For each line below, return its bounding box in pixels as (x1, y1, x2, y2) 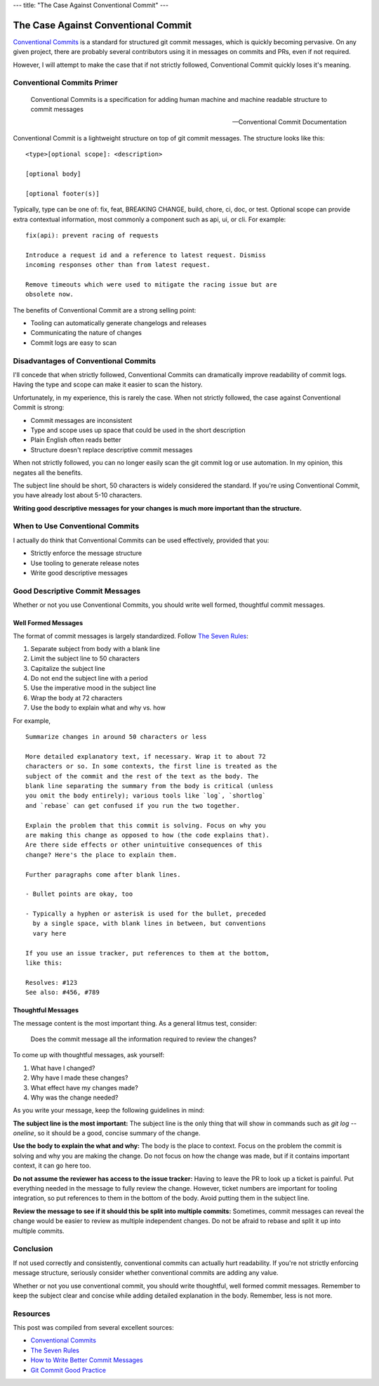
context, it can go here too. (13, 1161, 91, 1170)
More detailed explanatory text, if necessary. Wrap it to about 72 (25, 752, 266, 760)
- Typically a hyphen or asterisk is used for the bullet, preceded (25, 910, 266, 918)
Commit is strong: (13, 403, 65, 412)
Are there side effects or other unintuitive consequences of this (25, 841, 262, 849)
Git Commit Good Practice (30, 1366, 107, 1374)
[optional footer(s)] (25, 190, 100, 197)
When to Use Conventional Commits (13, 521, 140, 531)
